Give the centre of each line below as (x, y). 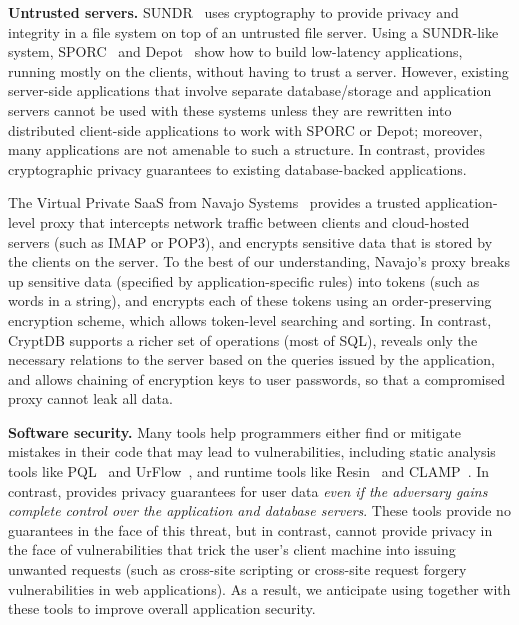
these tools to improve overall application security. (162, 608)
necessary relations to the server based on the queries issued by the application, (251, 359)
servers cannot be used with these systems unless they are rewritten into (230, 109)
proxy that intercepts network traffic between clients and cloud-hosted (254, 221)
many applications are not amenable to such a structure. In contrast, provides (246, 149)
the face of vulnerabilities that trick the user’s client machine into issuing (232, 549)
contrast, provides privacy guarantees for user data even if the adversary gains (248, 490)
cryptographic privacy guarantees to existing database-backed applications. (237, 168)
